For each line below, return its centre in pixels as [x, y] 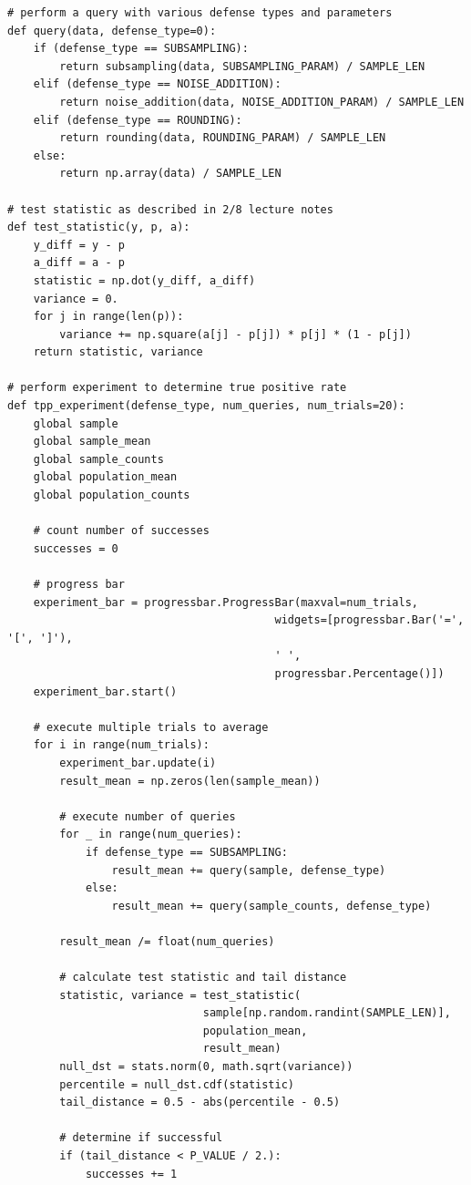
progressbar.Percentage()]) [359, 673]
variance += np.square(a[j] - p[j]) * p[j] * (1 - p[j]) [235, 334]
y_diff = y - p [79, 245]
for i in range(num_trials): [121, 745]
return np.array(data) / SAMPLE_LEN [170, 174]
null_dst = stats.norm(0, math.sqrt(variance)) [206, 1067]
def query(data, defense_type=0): [112, 31]
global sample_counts [98, 459]
